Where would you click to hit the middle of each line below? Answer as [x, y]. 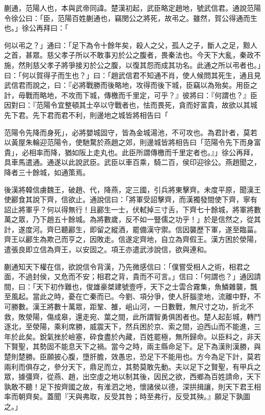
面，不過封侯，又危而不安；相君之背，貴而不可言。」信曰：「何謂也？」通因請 [132, 276]
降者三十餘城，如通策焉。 [47, 172]
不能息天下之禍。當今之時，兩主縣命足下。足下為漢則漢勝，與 [157, 346]
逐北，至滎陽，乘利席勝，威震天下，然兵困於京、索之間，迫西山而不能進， [129, 326]
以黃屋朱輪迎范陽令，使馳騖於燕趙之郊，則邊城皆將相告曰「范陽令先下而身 [129, 142]
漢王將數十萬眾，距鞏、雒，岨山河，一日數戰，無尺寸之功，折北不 [143, 307]
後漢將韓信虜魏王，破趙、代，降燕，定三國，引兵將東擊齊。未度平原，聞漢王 [132, 189]
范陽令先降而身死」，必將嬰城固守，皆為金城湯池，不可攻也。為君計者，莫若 [131, 132]
